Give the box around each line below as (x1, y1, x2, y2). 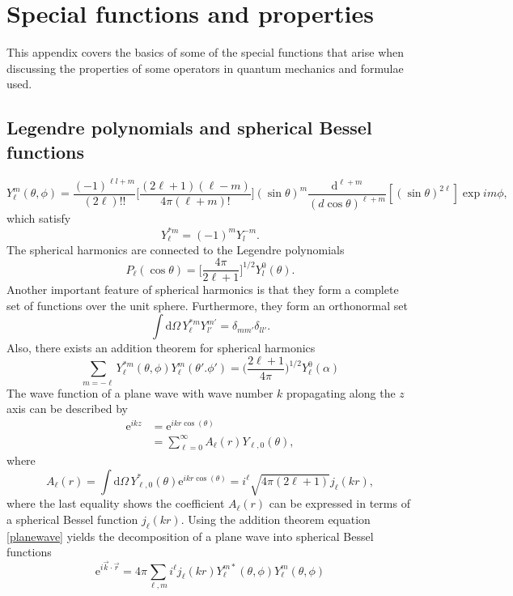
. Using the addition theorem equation (180, 510, 371, 527)
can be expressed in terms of (269, 495, 410, 512)
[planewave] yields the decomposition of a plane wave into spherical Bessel (6, 527, 374, 544)
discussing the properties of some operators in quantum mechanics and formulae (6, 59, 404, 76)
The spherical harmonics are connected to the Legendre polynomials (6, 241, 345, 258)
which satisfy (6, 210, 71, 227)
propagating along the (286, 384, 396, 401)
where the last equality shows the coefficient (6, 495, 225, 512)
